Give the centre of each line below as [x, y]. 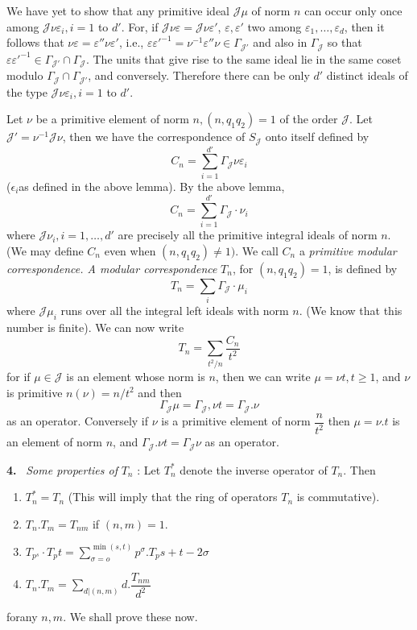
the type [27, 91]
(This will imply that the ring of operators [173, 497]
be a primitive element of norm [112, 119]
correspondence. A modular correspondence [112, 269]
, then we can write [263, 377]
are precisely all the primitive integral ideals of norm [248, 235]
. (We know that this [351, 311]
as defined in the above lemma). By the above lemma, [152, 186]
